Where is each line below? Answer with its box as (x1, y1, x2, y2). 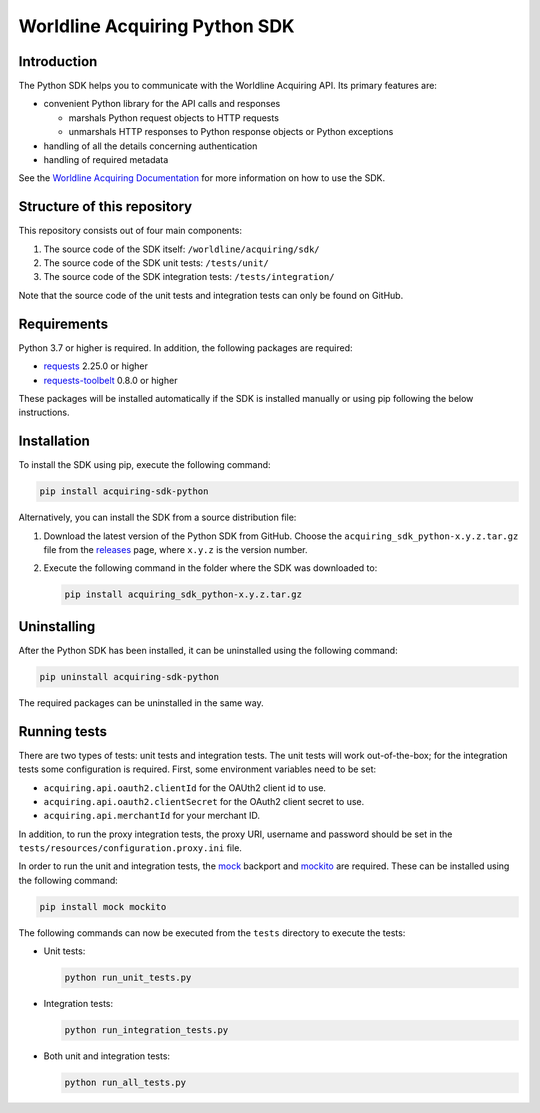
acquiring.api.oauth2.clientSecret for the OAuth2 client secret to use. (43, 795, 365, 807)
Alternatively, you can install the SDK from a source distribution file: (18, 511, 297, 524)
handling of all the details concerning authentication (43, 140, 258, 152)
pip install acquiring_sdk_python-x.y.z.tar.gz (64, 589, 302, 600)
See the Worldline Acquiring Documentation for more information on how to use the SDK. (18, 172, 385, 184)
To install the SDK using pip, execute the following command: (18, 459, 271, 471)
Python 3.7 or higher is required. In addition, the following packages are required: (18, 341, 354, 354)
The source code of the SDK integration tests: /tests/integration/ (43, 271, 335, 283)
